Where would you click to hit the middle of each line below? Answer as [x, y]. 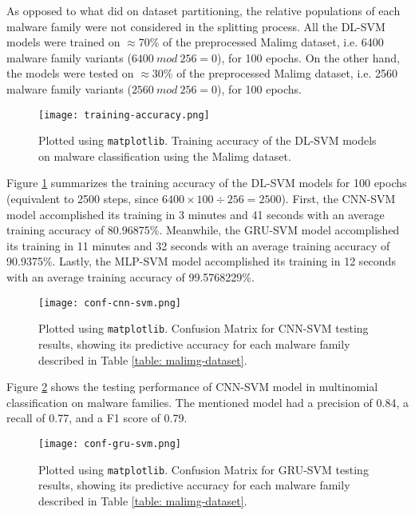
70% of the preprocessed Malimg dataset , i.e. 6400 [261, 42]
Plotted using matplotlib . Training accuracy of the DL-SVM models [207, 140]
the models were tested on [70, 73]
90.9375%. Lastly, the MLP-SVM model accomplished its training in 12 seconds [201, 261]
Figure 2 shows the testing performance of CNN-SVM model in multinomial [192, 387]
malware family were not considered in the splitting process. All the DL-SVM [196, 26]
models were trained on [63, 42]
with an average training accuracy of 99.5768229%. [130, 277]
